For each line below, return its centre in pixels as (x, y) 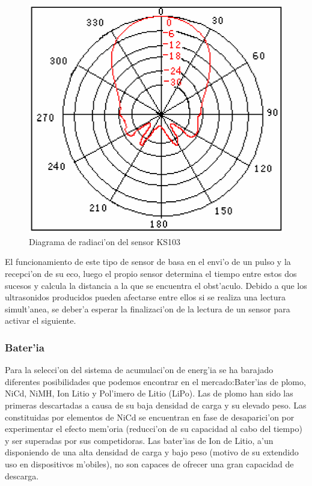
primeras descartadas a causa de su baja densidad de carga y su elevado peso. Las (156, 405)
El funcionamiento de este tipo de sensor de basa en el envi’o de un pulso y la (148, 262)
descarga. (22, 475)
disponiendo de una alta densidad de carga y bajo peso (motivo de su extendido (152, 452)
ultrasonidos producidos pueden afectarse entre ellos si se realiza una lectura (145, 297)
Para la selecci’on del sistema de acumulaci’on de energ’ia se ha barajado (139, 370)
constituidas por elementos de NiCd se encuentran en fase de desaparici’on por (150, 417)
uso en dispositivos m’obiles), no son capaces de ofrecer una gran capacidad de (149, 463)
